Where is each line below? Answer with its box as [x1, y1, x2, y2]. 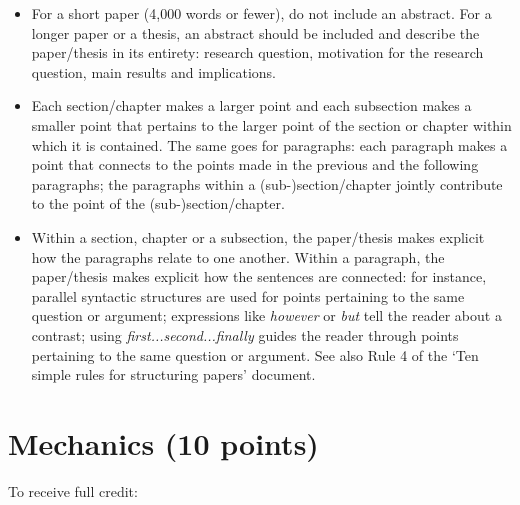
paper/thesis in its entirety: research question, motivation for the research [31, 42, 484, 63]
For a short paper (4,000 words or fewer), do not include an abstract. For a [31, 3, 492, 23]
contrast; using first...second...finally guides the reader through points [31, 324, 459, 345]
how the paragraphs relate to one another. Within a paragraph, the [31, 246, 445, 267]
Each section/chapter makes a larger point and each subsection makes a [31, 95, 472, 116]
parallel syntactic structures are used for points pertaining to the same [31, 285, 465, 306]
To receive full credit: [8, 480, 138, 501]
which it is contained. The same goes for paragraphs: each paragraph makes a [31, 134, 508, 155]
